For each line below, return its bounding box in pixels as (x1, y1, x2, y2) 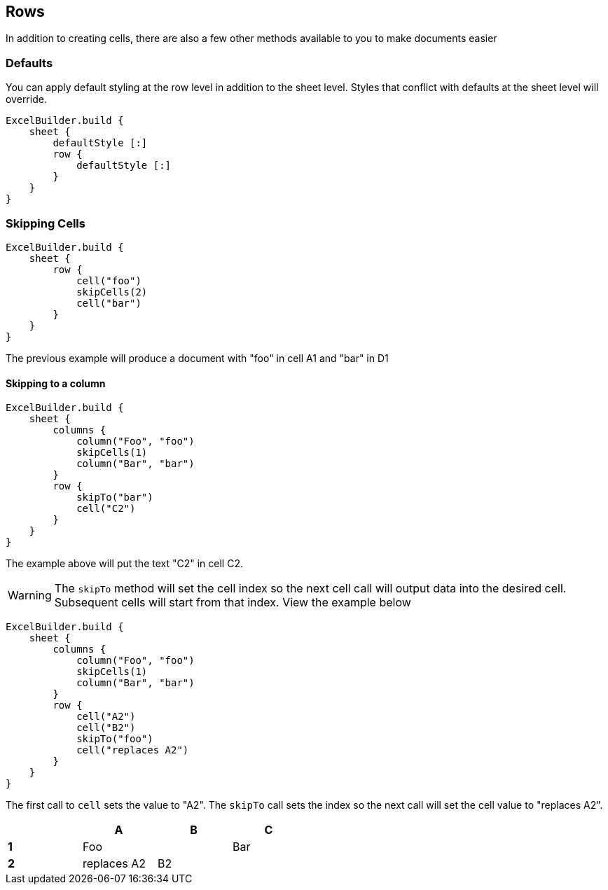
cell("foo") (76, 274, 141, 286)
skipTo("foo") (76, 733, 153, 745)
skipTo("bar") (76, 492, 153, 503)
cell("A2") (76, 711, 136, 723)
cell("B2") (76, 722, 136, 734)
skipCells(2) (76, 286, 148, 298)
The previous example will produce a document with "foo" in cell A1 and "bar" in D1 (6, 352, 389, 364)
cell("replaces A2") (76, 744, 189, 756)
